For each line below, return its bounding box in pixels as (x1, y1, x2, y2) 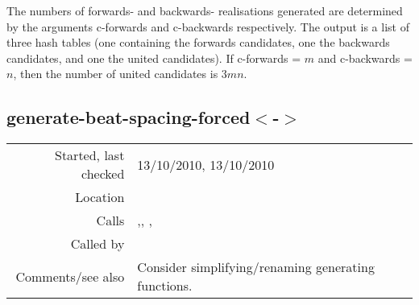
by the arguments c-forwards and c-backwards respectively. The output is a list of (6, 18, 409, 35)
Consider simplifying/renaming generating (137, 258, 375, 277)
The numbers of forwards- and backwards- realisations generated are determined (6, 2, 403, 19)
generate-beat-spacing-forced (6, 105, 251, 130)
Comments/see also (15, 266, 125, 286)
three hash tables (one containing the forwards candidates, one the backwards (6, 34, 390, 51)
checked (81, 164, 125, 183)
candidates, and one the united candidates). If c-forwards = (6, 49, 301, 66)
